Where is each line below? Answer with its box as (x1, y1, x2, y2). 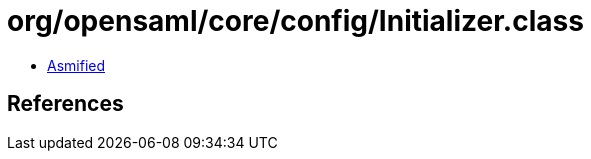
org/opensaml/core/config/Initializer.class (7, 4, 584, 38)
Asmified (47, 56, 106, 74)
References (7, 91, 124, 117)
